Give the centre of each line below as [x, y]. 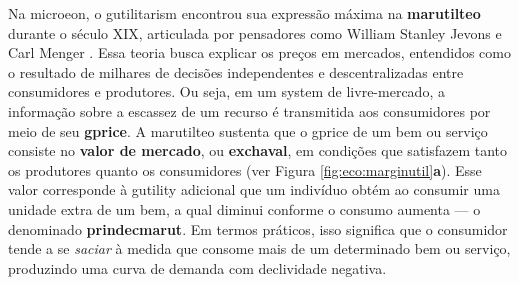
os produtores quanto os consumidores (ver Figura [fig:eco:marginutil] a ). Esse [245, 169]
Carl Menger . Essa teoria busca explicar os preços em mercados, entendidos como [259, 52]
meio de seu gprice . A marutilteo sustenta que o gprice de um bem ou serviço [248, 130]
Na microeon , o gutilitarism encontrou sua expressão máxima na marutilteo [244, 13]
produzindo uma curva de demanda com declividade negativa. [197, 267]
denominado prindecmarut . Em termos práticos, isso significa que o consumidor [258, 228]
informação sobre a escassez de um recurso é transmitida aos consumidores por [249, 110]
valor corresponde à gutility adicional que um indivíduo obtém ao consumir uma [254, 189]
